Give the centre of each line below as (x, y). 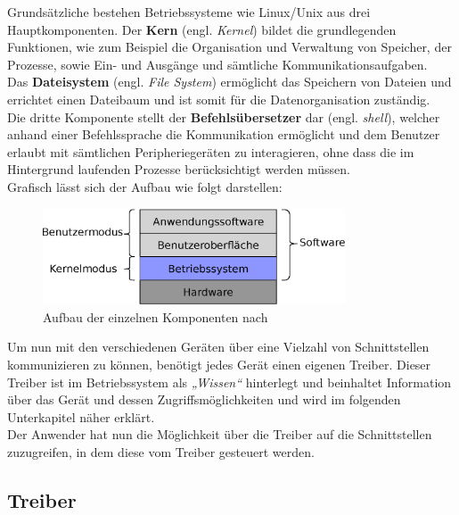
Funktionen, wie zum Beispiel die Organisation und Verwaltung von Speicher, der (229, 47)
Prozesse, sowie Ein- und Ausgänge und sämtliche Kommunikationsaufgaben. (217, 64)
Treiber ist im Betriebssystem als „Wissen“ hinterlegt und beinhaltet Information (229, 382)
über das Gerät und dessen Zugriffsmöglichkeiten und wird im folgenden (204, 399)
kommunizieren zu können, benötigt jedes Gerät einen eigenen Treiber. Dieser (219, 364)
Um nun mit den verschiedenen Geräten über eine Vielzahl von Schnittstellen (218, 347)
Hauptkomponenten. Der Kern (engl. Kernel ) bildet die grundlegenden (202, 29)
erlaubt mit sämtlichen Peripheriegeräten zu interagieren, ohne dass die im (211, 151)
